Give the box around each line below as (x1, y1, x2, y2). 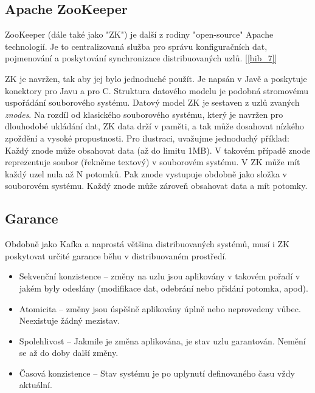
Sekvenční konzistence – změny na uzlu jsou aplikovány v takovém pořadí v (19, 270, 300, 282)
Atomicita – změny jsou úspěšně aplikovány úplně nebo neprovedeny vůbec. (19, 302, 301, 315)
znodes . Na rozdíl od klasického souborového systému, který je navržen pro (5, 108, 283, 120)
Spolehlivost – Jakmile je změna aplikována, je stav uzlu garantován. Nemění (19, 334, 306, 347)
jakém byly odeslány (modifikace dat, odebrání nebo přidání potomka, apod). (19, 281, 308, 294)
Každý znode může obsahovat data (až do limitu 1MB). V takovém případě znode (5, 143, 310, 156)
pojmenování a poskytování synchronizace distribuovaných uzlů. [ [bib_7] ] (5, 52, 277, 64)
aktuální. (19, 378, 52, 391)
